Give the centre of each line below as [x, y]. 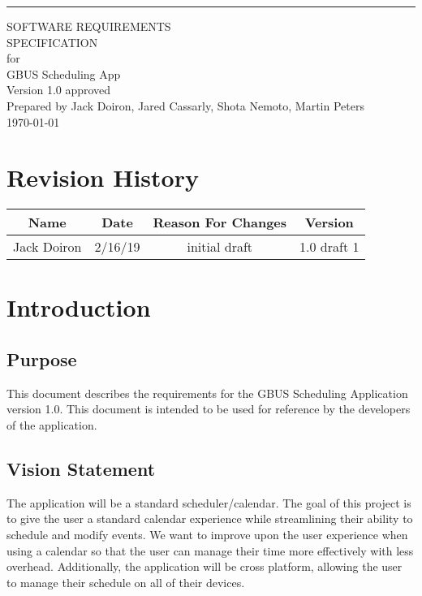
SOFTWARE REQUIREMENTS [89, 26]
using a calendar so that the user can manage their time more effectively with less [210, 550]
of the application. [52, 425]
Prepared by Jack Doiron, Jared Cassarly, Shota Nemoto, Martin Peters [185, 105]
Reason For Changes [220, 222]
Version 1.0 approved [59, 90]
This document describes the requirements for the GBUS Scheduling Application [207, 393]
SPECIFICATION [52, 42]
